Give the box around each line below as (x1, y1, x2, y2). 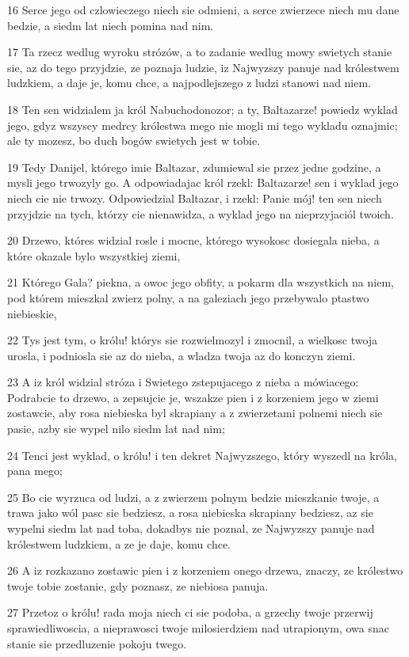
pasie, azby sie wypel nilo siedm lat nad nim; (7, 420, 225, 437)
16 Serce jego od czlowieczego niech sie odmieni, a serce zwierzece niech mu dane (7, 2, 399, 17)
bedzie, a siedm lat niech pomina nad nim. (7, 17, 214, 33)
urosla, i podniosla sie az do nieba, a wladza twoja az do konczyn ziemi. (7, 347, 356, 363)
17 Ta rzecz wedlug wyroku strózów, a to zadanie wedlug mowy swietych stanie (7, 44, 392, 60)
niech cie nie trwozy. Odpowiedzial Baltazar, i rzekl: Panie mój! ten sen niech (7, 189, 382, 206)
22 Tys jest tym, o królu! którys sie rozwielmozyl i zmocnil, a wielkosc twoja (7, 332, 378, 348)
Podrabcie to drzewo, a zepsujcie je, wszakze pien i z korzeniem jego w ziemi (7, 389, 379, 405)
